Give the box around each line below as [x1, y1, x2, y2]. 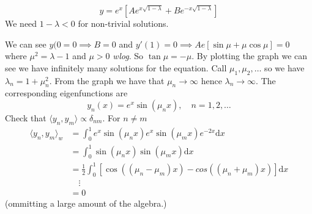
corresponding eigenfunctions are [5, 87, 128, 99]
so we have [264, 61, 305, 74]
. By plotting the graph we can [191, 49, 308, 62]
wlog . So [113, 49, 144, 62]
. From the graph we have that [49, 74, 165, 87]
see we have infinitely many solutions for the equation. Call [5, 61, 227, 74]
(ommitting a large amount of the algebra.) [5, 196, 167, 209]
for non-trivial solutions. [78, 17, 169, 29]
